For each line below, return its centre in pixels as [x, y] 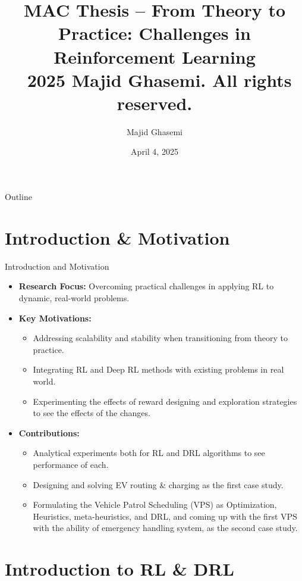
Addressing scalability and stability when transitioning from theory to [160, 338]
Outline [18, 197]
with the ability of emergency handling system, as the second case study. [165, 528]
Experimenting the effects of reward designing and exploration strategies [165, 401]
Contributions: [49, 432]
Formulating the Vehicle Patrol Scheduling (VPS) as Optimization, [155, 505]
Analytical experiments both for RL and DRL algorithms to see [149, 453]
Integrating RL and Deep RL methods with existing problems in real [158, 369]
